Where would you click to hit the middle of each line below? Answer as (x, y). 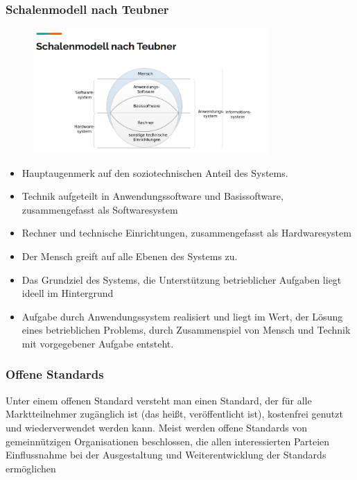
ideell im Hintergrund (68, 293)
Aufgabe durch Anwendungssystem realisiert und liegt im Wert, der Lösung (182, 316)
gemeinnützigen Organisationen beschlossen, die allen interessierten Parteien (168, 441)
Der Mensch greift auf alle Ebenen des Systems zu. (130, 256)
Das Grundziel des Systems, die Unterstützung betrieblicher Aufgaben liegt (182, 279)
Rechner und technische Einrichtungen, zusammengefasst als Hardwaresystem (186, 233)
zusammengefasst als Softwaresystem (100, 209)
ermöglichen (31, 468)
